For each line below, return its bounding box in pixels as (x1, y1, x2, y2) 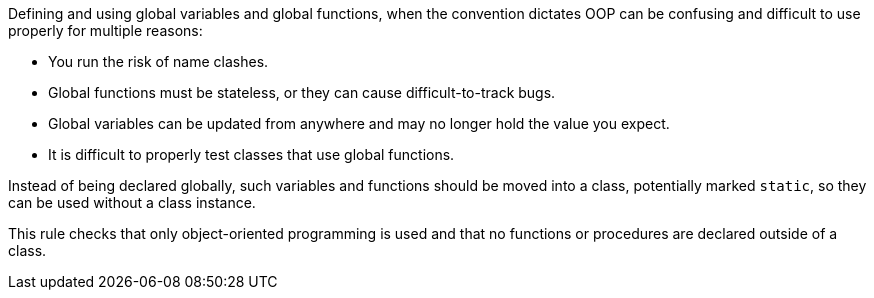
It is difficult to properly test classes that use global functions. (48, 146, 455, 163)
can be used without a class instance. (8, 194, 256, 211)
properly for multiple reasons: (8, 22, 203, 39)
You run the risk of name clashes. (48, 53, 269, 70)
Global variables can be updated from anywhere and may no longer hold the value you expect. (48, 115, 670, 132)
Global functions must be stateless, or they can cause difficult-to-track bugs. (48, 84, 556, 101)
